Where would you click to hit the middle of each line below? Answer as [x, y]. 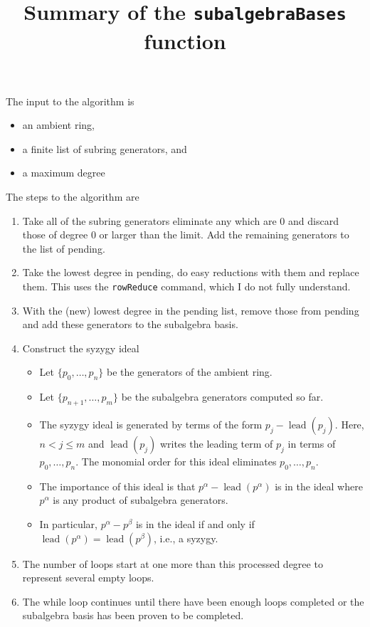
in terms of [312, 444]
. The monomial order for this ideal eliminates [176, 462]
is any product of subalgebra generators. [141, 500]
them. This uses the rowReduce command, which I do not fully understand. [186, 286]
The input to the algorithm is [70, 101]
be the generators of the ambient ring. [189, 372]
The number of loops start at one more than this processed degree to [173, 563]
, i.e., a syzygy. [186, 538]
